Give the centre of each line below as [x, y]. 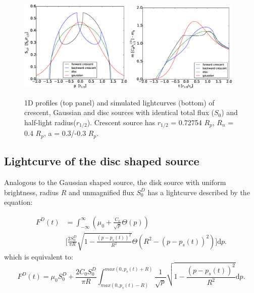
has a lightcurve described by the [199, 192]
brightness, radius [32, 192]
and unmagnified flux [101, 192]
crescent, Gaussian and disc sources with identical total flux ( [119, 112]
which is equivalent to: [39, 257]
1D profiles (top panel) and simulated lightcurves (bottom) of [119, 102]
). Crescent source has [121, 122]
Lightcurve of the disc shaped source [102, 161]
